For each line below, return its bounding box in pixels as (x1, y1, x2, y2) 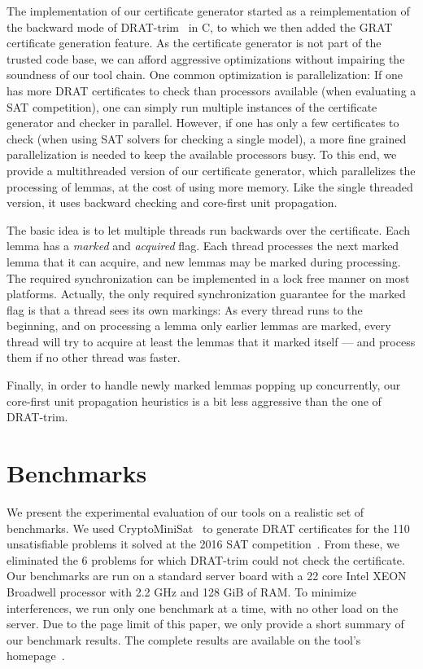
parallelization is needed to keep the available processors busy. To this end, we (7, 146, 397, 163)
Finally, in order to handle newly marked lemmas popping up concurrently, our (7, 376, 401, 394)
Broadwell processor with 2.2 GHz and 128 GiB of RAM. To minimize (7, 583, 356, 600)
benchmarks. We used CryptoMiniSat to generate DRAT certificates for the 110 (7, 519, 410, 536)
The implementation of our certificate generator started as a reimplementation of (7, 2, 410, 19)
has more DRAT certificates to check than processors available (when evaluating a (7, 81, 416, 99)
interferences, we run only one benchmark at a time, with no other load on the (7, 599, 399, 616)
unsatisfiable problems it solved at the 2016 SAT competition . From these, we (7, 535, 399, 552)
